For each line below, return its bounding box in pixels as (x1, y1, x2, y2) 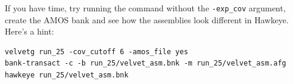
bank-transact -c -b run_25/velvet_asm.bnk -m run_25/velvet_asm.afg (5, 59, 286, 68)
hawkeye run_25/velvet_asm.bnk (5, 71, 129, 80)
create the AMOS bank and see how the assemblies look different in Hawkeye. (5, 13, 289, 26)
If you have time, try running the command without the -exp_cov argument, (5, 2, 286, 14)
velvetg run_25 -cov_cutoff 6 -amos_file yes (5, 47, 188, 56)
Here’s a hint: (5, 25, 54, 38)
